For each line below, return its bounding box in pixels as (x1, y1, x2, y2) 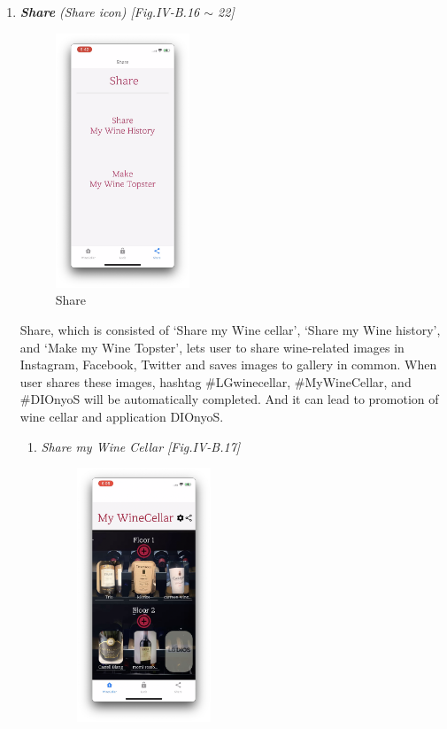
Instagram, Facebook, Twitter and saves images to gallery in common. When (19, 355, 437, 374)
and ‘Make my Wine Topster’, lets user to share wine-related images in (19, 337, 405, 356)
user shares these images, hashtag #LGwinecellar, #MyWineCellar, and (19, 372, 412, 391)
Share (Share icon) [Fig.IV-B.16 (19, 3, 200, 20)
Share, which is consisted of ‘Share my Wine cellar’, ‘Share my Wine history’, (19, 320, 441, 338)
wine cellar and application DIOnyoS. (19, 407, 224, 425)
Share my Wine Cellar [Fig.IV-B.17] (41, 437, 241, 455)
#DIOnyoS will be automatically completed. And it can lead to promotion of (19, 390, 439, 408)
